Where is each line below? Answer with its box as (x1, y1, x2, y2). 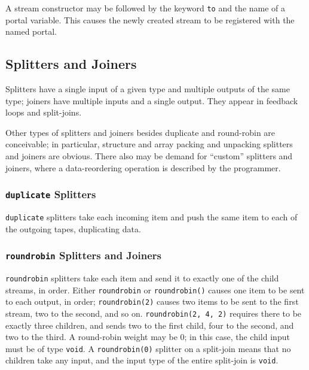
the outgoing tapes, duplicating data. (5, 222, 141, 235)
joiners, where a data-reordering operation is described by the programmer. (5, 161, 281, 174)
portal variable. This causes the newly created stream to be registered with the (5, 13, 295, 26)
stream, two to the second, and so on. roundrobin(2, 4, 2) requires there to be (5, 307, 302, 319)
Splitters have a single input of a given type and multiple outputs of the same (5, 83, 290, 95)
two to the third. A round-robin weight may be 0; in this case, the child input (5, 330, 290, 343)
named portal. (5, 25, 57, 38)
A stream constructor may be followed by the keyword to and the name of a (5, 2, 286, 14)
